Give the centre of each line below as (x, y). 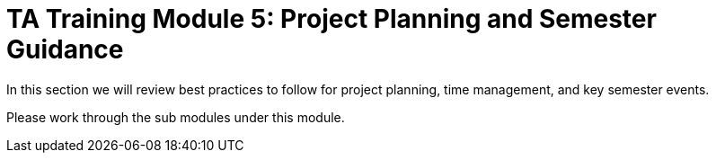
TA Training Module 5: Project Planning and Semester (331, 19)
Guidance (65, 49)
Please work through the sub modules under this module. (176, 117)
